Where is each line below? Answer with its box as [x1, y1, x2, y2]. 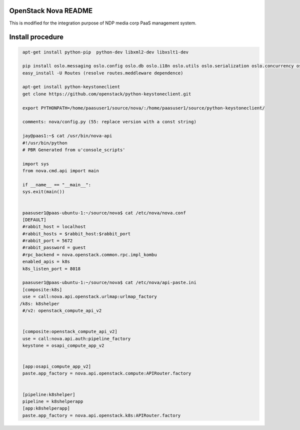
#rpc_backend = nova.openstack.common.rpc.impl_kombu [22, 252, 157, 257]
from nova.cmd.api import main [22, 168, 99, 174]
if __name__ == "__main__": [22, 182, 91, 187]
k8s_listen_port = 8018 [22, 266, 81, 272]
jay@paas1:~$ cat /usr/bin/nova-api [22, 133, 112, 139]
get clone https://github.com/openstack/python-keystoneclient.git [22, 91, 191, 97]
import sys [22, 161, 49, 167]
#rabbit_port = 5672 [22, 238, 73, 244]
